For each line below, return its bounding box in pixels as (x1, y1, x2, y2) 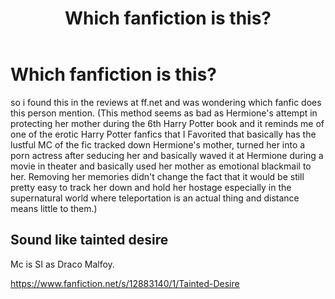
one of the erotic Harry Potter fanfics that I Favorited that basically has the (10, 128, 317, 140)
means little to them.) (10, 202, 98, 214)
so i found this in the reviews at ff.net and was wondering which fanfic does (10, 96, 322, 108)
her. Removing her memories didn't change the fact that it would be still (10, 170, 305, 182)
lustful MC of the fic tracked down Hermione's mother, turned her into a (10, 138, 306, 151)
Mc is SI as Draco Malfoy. (10, 258, 115, 270)
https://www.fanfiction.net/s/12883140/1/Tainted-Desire (10, 277, 240, 289)
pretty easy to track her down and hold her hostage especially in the (10, 181, 292, 193)
